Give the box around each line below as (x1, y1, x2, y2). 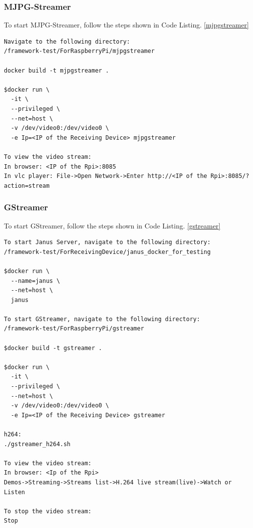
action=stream (4, 182, 50, 189)
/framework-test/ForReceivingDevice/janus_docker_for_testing (4, 248, 211, 255)
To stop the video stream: (4, 507, 92, 515)
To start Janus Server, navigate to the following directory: (4, 239, 211, 246)
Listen (4, 488, 25, 496)
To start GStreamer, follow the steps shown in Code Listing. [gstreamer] (4, 220, 221, 230)
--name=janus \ (11, 277, 60, 284)
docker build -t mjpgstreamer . (4, 67, 109, 74)
